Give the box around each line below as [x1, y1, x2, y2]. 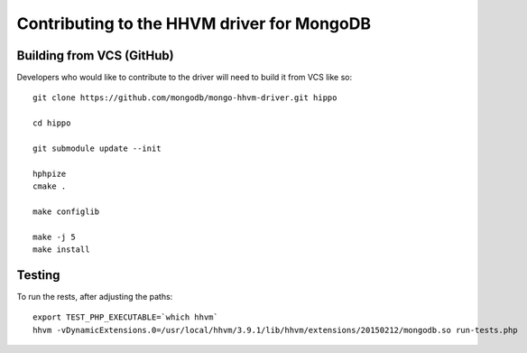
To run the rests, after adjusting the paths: [16, 292, 173, 302]
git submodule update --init [32, 144, 162, 153]
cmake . [32, 181, 67, 191]
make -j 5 [32, 231, 76, 242]
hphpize [32, 168, 67, 179]
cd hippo [32, 118, 71, 128]
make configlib [32, 206, 100, 217]
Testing [16, 267, 60, 283]
